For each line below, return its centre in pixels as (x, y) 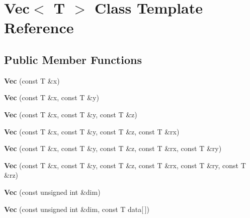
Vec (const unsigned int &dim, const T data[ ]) (77, 209)
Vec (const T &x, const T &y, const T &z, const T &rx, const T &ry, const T (125, 165)
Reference (39, 27)
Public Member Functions (73, 59)
